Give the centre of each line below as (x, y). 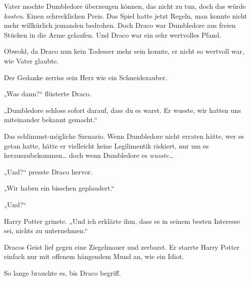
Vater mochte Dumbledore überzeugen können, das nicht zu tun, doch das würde (125, 6)
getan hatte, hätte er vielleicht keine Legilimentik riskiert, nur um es (106, 145)
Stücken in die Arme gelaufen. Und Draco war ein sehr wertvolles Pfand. (113, 34)
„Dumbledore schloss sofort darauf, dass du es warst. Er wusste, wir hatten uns (123, 110)
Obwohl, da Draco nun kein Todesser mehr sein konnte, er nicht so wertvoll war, (124, 51)
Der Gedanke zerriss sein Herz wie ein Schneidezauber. (86, 77)
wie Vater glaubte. (31, 60)
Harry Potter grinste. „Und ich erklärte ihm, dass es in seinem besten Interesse (122, 221)
